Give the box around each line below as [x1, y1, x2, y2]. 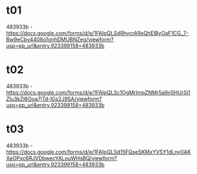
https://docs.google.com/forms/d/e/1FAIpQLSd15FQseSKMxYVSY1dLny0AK [6, 148, 191, 155]
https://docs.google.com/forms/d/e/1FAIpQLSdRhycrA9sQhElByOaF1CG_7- [6, 29, 189, 36]
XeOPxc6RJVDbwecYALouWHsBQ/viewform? [6, 154, 117, 162]
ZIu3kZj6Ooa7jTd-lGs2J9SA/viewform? [6, 95, 102, 102]
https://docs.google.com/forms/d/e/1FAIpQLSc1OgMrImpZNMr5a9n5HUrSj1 [6, 88, 190, 96]
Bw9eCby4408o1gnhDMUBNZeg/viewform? [6, 36, 114, 43]
